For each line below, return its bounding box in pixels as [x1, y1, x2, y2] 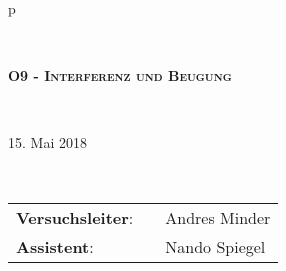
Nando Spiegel [165, 234, 266, 258]
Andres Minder [165, 205, 271, 229]
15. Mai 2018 [8, 132, 87, 153]
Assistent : [16, 234, 94, 258]
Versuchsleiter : [16, 205, 134, 229]
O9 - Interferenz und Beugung [8, 65, 232, 86]
